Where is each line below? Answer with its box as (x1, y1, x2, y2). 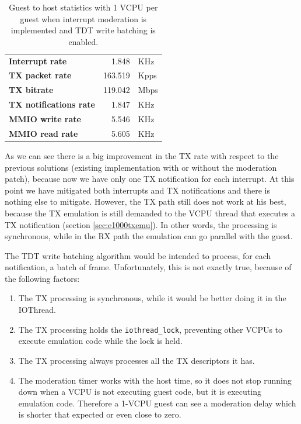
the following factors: (5, 272, 80, 284)
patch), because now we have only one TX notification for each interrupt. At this (5, 173, 295, 185)
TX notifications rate (9, 98, 95, 111)
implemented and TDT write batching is (10, 24, 156, 36)
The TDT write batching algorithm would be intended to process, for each (5, 249, 271, 261)
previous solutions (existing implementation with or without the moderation (5, 161, 277, 173)
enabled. (68, 35, 99, 47)
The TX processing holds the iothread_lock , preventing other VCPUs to (18, 323, 283, 335)
